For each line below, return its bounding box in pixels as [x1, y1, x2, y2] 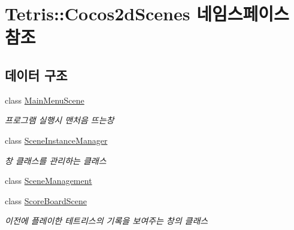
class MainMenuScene [5, 93, 84, 106]
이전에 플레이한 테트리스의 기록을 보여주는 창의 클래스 [5, 214, 208, 227]
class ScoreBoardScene [5, 194, 87, 207]
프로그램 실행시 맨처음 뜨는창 [5, 114, 114, 126]
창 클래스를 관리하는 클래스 [5, 154, 107, 167]
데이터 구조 [5, 65, 68, 84]
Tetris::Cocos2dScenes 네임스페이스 [5, 1, 289, 26]
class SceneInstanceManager [5, 134, 108, 146]
